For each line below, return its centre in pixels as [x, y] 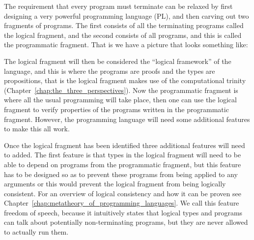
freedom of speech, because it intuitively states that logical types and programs [123, 212]
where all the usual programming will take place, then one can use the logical [120, 100]
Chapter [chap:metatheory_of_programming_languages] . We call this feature [122, 203]
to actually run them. [36, 232]
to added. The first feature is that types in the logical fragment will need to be [123, 155]
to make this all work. [37, 129]
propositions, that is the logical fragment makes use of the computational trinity [125, 80]
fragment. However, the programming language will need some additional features [127, 119]
